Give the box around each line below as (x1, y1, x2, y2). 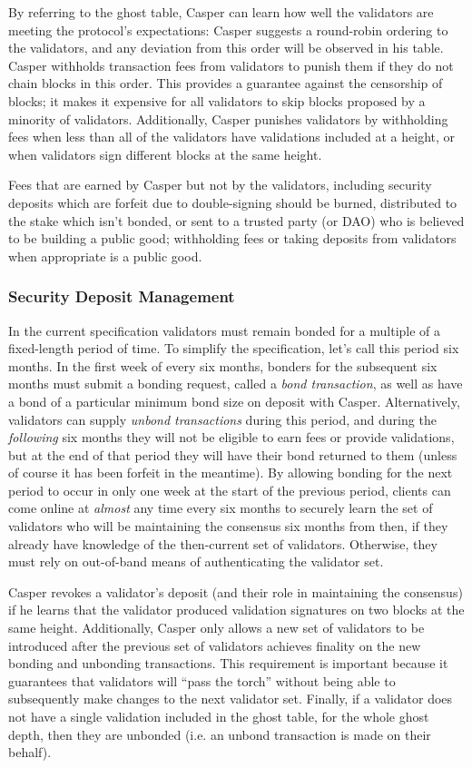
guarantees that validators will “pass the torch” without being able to (8, 671, 396, 690)
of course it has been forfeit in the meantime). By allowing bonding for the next (8, 463, 453, 482)
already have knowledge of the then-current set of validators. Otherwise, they (8, 534, 438, 553)
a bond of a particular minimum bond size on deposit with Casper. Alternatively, (8, 391, 460, 410)
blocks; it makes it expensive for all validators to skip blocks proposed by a (8, 91, 426, 110)
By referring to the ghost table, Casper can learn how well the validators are (8, 3, 434, 21)
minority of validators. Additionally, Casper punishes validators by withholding (8, 109, 448, 128)
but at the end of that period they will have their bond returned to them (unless (8, 445, 457, 464)
